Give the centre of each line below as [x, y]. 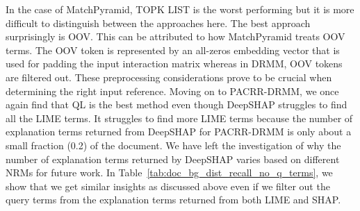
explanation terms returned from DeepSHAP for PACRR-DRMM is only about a [179, 132]
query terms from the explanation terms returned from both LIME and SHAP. [173, 200]
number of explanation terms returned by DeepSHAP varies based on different [173, 159]
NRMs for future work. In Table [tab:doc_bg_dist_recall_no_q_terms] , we [169, 172]
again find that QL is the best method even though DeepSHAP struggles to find [177, 104]
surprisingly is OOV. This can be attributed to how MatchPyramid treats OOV [175, 36]
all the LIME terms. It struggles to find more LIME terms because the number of [179, 118]
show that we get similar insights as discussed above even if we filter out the [168, 186]
